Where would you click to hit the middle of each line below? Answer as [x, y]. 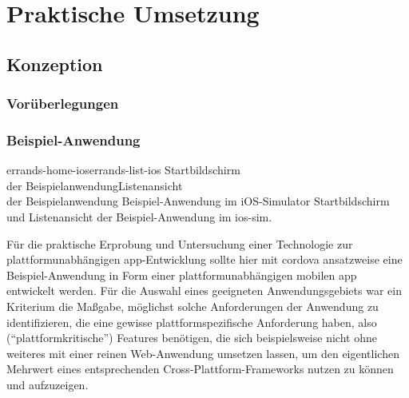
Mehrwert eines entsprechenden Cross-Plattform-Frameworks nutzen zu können [200, 369]
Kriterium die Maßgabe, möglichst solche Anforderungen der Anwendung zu [193, 306]
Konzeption [55, 64]
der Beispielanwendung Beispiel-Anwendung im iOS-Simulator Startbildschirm [198, 201]
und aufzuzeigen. [48, 384]
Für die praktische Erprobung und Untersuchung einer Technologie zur [180, 243]
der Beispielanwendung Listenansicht [95, 185]
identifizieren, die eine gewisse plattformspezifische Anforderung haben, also [192, 322]
